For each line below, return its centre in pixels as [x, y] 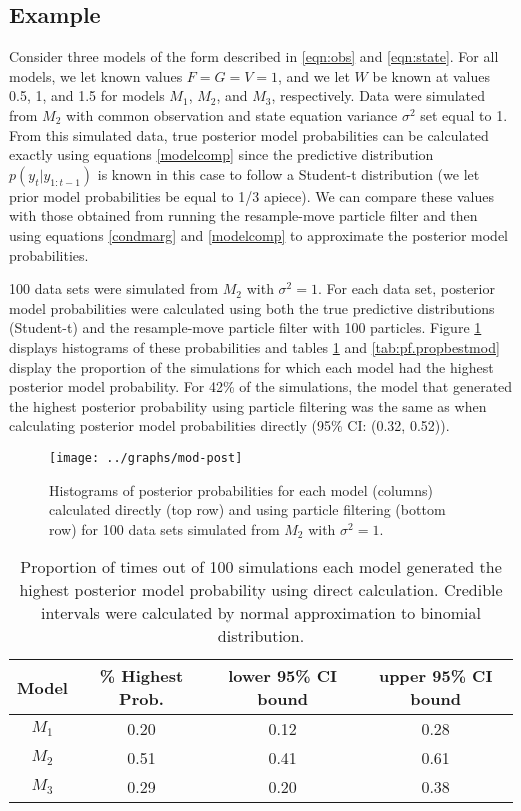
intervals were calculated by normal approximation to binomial [261, 613]
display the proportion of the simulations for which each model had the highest [251, 366]
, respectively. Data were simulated [378, 95]
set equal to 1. [464, 114]
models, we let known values [96, 75]
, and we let [314, 75]
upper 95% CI [435, 676]
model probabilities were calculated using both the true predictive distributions [252, 307]
